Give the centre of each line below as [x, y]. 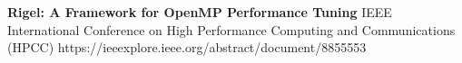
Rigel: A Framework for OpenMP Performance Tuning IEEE [200, 12]
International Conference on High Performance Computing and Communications [231, 29]
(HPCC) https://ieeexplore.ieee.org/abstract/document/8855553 [187, 47]
